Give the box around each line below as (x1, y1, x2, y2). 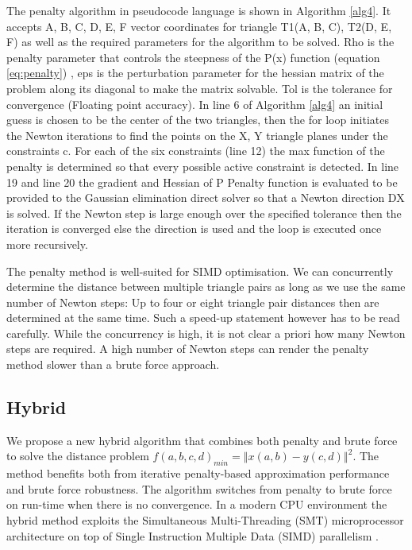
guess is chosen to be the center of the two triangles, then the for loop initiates (6, 111, 389, 128)
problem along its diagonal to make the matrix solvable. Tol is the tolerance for (6, 79, 393, 96)
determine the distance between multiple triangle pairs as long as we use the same (6, 278, 406, 295)
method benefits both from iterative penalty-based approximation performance (6, 465, 390, 482)
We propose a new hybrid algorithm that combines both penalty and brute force (6, 432, 398, 448)
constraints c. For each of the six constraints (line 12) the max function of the (6, 142, 385, 159)
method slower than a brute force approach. (6, 356, 220, 373)
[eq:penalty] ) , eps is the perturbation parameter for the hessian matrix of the (6, 64, 384, 81)
